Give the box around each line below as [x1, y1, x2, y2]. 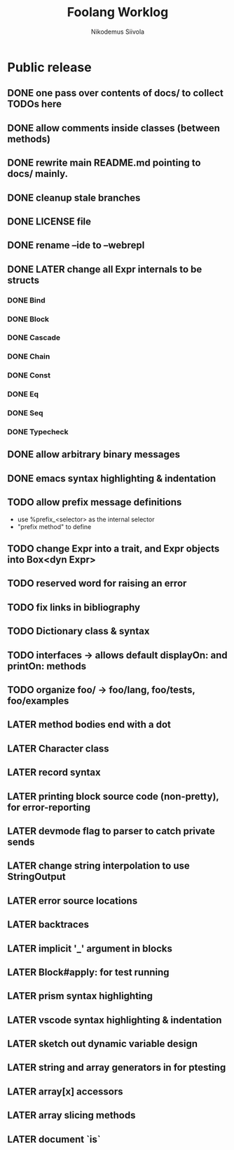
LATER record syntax [7, 766, 101, 779]
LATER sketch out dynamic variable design [7, 1038, 198, 1050]
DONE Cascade [7, 333, 61, 342]
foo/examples [7, 695, 69, 707]
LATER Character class [7, 742, 110, 754]
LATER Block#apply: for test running [7, 966, 170, 978]
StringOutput [7, 871, 67, 883]
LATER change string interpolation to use [7, 860, 191, 872]
